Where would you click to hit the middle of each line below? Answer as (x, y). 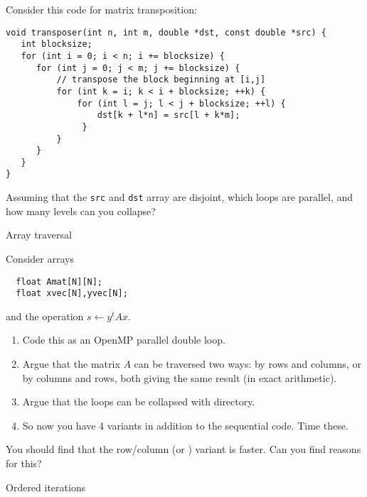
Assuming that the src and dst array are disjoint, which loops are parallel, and (180, 197)
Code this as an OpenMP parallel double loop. (124, 340)
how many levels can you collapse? (81, 211)
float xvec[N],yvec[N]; (72, 294)
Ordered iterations (46, 487)
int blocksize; (57, 44)
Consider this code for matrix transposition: (101, 9)
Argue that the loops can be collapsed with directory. (139, 402)
